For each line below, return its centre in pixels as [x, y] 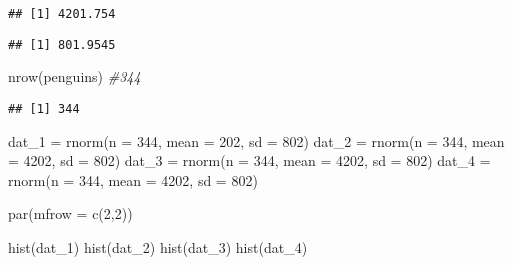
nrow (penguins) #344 [74, 76]
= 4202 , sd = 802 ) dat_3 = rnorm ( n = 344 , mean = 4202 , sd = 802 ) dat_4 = [249, 160]
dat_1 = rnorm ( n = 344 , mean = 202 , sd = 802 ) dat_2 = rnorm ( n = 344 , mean [256, 140]
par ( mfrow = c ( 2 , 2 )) [70, 213]
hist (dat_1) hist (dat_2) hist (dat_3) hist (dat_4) [158, 246]
